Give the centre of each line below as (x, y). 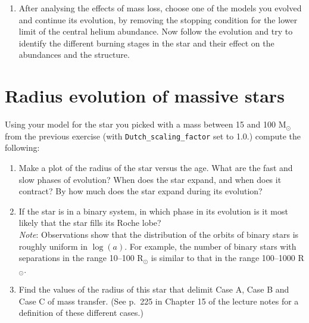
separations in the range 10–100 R (81, 258)
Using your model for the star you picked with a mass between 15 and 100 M (146, 124)
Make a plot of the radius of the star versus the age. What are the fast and (156, 167)
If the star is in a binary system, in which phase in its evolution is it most (153, 211)
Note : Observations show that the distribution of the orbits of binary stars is (159, 234)
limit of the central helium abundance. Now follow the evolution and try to (156, 31)
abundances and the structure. (74, 55)
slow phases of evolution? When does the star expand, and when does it (150, 179)
